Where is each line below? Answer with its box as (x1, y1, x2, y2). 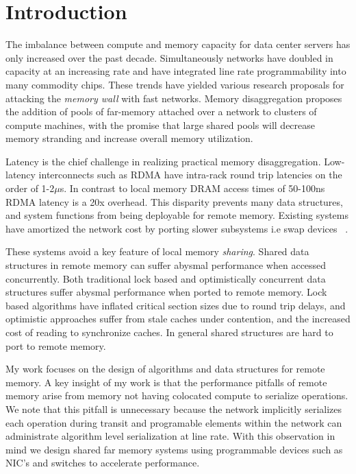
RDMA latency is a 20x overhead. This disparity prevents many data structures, (5, 194, 343, 209)
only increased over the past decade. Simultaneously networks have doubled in (5, 50, 333, 64)
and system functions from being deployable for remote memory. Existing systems (5, 208, 348, 222)
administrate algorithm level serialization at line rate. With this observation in (5, 429, 335, 443)
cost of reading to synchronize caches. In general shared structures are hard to (5, 325, 333, 339)
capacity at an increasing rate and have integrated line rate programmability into (5, 64, 346, 78)
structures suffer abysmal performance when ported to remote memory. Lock (5, 285, 327, 299)
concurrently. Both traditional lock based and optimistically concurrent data (5, 271, 326, 285)
